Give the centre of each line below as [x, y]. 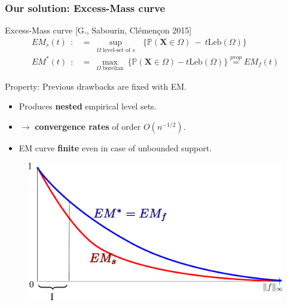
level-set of [117, 50]
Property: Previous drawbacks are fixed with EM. [96, 86]
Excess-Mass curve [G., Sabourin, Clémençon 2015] [98, 30]
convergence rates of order [88, 126]
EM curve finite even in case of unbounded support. [115, 148]
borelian [113, 68]
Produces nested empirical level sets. [88, 106]
